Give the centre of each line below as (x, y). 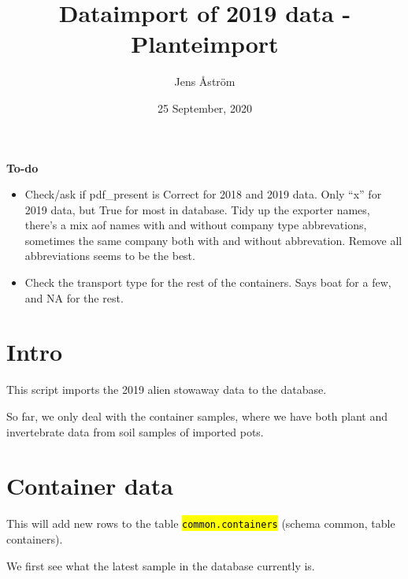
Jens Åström (205, 82)
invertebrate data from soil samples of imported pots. (135, 431)
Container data (90, 486)
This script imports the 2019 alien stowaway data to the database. (167, 390)
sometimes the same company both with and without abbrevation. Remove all (213, 240)
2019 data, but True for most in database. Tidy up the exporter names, (197, 209)
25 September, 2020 (205, 108)
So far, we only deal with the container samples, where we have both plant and (197, 416)
